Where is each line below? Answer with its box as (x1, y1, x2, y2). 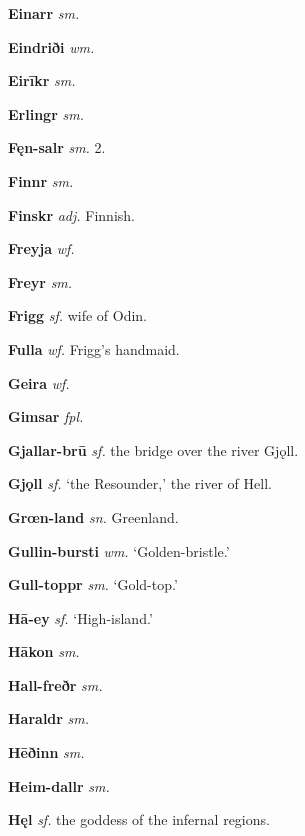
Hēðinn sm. (8, 742, 85, 763)
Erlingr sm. (8, 103, 84, 124)
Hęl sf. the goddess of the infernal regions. (8, 809, 270, 830)
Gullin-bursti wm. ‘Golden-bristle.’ (8, 540, 230, 561)
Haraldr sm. (8, 708, 90, 729)
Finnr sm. (8, 170, 74, 191)
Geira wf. (8, 372, 70, 393)
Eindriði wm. (8, 36, 95, 57)
